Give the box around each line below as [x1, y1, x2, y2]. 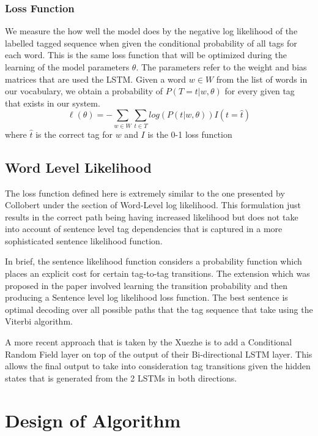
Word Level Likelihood [5, 157, 152, 176]
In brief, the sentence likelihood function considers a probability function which [5, 255, 302, 268]
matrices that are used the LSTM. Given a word [5, 72, 187, 85]
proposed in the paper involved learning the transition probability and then [5, 279, 288, 291]
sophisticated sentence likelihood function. [5, 234, 163, 247]
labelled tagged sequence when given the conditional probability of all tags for [5, 36, 297, 49]
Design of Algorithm [5, 407, 181, 432]
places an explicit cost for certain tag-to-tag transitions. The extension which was [5, 267, 310, 280]
